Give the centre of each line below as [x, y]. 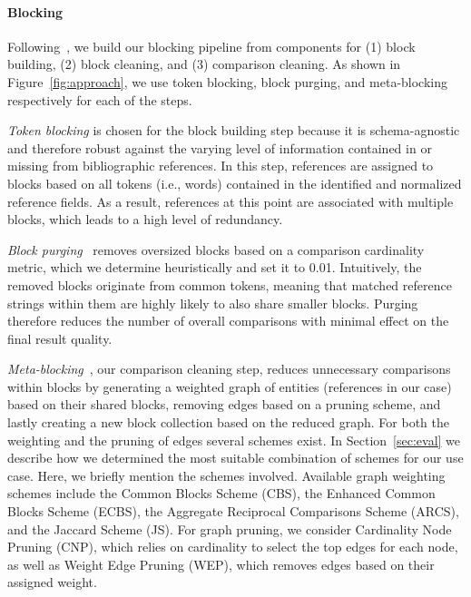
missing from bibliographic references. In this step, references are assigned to [221, 166]
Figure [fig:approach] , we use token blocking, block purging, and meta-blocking [228, 81]
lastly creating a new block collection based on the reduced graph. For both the [229, 422]
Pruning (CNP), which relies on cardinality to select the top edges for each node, [233, 547]
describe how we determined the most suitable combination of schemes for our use [235, 458]
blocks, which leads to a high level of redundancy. [145, 219]
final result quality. [60, 338]
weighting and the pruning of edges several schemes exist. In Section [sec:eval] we [234, 440]
